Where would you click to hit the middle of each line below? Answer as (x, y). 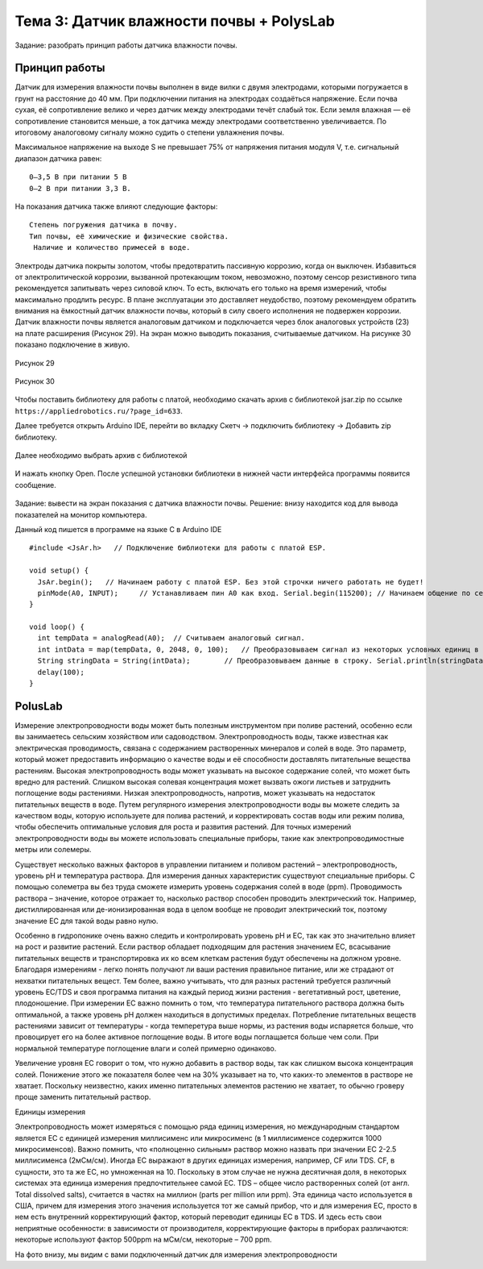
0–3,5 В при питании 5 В (78, 177)
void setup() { (59, 571)
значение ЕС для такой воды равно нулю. (87, 921)
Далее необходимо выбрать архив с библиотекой (101, 455)
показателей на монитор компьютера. (81, 514)
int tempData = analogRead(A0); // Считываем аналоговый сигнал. (171, 638)
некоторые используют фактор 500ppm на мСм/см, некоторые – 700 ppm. (144, 1240)
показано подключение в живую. (72, 345)
